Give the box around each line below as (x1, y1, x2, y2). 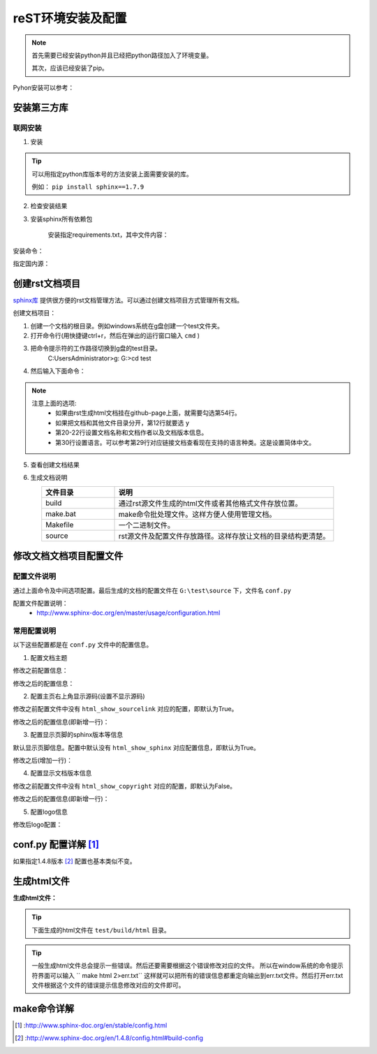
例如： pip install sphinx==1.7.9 (31, 182, 145, 191)
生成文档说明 (30, 474, 68, 482)
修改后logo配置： (13, 820, 63, 828)
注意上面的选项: (31, 399, 77, 408)
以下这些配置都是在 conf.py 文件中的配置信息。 (13, 641, 153, 649)
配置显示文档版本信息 (30, 769, 92, 777)
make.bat (45, 508, 76, 518)
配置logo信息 (30, 807, 68, 816)
